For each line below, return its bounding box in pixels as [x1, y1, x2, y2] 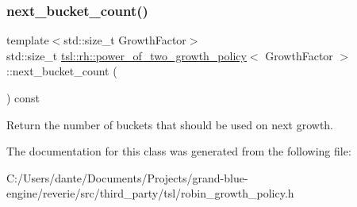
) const [6, 90, 40, 105]
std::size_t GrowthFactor [63, 32, 186, 48]
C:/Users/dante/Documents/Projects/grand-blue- [6, 169, 248, 186]
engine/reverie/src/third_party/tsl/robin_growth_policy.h [6, 185, 294, 201]
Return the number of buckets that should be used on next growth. [6, 116, 334, 132]
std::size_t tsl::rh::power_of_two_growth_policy [6, 47, 247, 63]
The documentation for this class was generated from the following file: [6, 143, 351, 159]
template [6, 32, 49, 48]
